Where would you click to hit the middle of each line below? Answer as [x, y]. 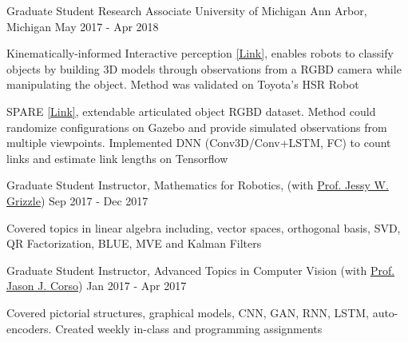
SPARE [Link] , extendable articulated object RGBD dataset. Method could [191, 111]
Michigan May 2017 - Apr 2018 [83, 26]
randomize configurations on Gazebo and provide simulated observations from [197, 127]
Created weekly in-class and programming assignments [189, 328]
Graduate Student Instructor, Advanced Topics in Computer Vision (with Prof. [201, 270]
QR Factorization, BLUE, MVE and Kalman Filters [134, 243]
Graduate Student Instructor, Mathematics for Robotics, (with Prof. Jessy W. [198, 185]
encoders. [29, 328]
